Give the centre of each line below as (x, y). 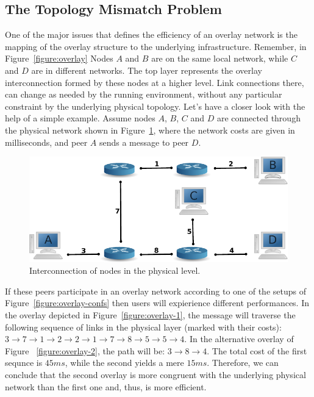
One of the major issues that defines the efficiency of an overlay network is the (151, 34)
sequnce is (24, 363)
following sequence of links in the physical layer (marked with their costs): (143, 327)
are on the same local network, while (220, 58)
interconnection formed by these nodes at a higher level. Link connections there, (155, 82)
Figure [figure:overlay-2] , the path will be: (85, 350)
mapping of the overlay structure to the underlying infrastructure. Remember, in (156, 46)
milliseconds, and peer (46, 142)
